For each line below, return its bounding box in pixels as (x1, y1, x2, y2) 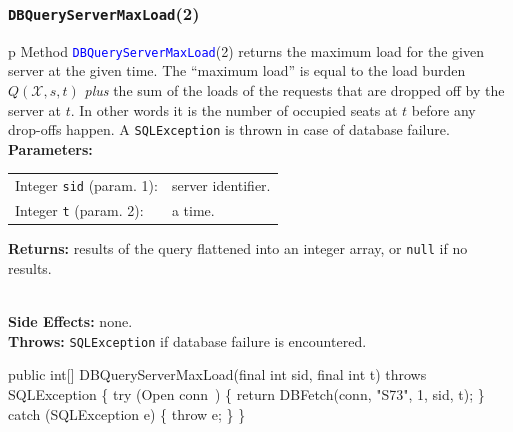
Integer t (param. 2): (15, 200, 144, 221)
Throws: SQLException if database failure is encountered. (8, 330, 367, 351)
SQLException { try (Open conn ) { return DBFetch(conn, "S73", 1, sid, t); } (8, 383, 485, 404)
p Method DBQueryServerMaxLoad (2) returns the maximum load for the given (8, 40, 484, 61)
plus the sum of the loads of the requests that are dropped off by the (84, 80, 505, 101)
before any (411, 99, 476, 120)
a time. (171, 200, 215, 221)
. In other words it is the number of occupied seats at (70, 99, 398, 120)
